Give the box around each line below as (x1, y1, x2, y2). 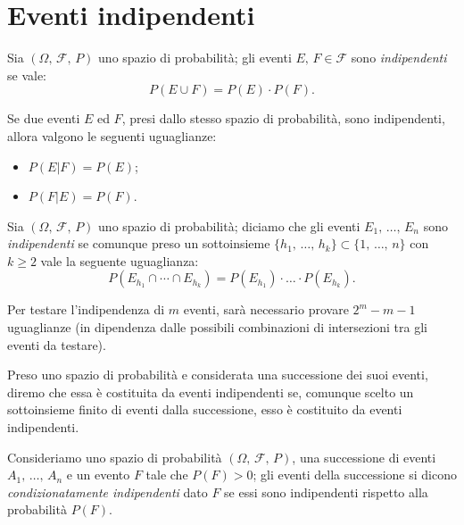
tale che (145, 465, 188, 484)
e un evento (66, 465, 130, 484)
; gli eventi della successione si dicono (253, 465, 457, 484)
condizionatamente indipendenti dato (7, 482, 208, 501)
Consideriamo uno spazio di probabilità (7, 447, 222, 466)
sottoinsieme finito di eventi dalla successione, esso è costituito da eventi (7, 400, 402, 419)
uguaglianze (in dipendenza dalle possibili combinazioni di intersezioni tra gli (7, 318, 427, 337)
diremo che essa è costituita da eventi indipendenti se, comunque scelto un (7, 382, 414, 401)
